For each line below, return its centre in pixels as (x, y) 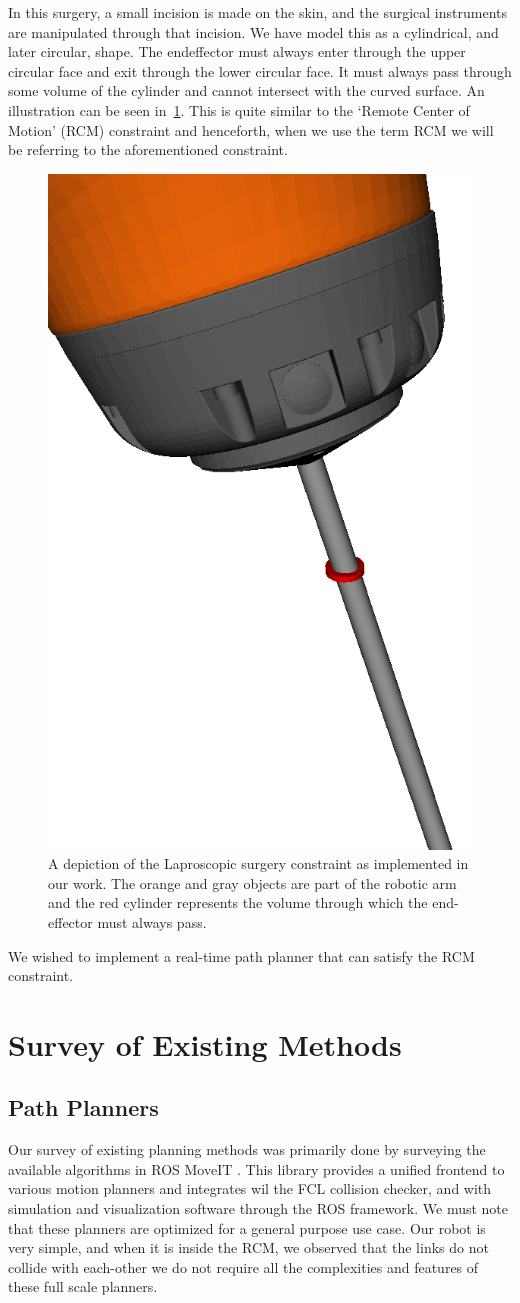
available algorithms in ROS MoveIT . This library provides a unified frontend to (256, 1168)
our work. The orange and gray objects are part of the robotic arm (252, 882)
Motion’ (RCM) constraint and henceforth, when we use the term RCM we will (251, 129)
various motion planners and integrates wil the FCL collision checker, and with (250, 1188)
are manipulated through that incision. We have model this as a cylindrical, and (253, 31)
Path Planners (83, 1107)
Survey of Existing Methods (205, 1043)
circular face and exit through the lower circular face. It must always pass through (260, 70)
